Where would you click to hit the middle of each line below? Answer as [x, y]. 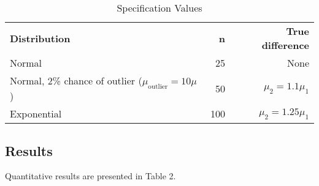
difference [285, 45]
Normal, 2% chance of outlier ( [76, 80]
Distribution [40, 38]
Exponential [36, 114]
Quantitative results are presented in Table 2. [90, 176]
